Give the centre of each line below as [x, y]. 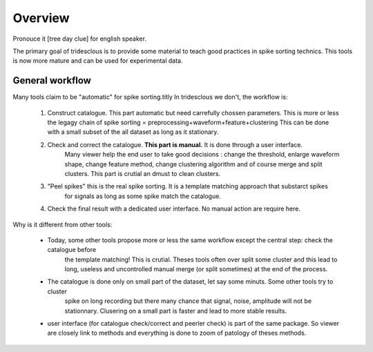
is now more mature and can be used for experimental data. [98, 61]
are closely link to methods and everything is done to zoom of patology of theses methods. [177, 333]
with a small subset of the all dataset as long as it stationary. [133, 132]
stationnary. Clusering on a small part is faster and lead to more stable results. [175, 311]
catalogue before [72, 250]
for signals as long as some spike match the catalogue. [143, 196]
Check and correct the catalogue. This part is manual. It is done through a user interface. [175, 144]
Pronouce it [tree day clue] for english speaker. [79, 39]
